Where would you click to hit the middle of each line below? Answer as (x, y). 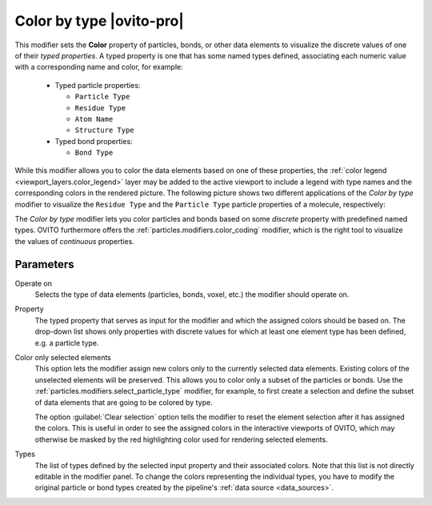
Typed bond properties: (94, 141)
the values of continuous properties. (75, 241)
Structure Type (105, 130)
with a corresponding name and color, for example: (99, 67)
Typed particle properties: (98, 85)
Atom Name (94, 119)
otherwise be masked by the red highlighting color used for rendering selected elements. (181, 439)
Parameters (44, 264)
